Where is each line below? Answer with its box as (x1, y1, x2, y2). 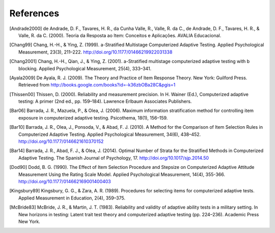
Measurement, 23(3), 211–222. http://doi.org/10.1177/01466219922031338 (18, 49, 173, 55)
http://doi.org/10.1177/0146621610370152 (18, 138, 104, 144)
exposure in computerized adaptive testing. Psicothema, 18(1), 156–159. (18, 114, 168, 121)
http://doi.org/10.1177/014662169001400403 (18, 178, 112, 184)
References (9, 8, 60, 19)
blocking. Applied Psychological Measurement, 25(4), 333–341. (18, 65, 152, 71)
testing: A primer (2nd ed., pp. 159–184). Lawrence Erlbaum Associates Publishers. (18, 98, 192, 104)
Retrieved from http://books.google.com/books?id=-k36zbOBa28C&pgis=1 (18, 82, 176, 88)
